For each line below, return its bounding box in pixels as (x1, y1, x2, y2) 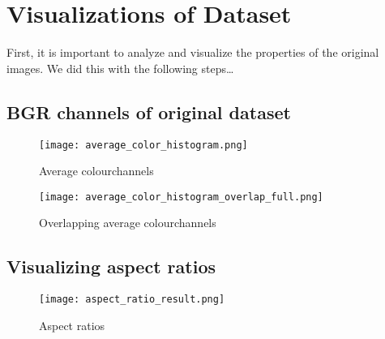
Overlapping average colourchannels (39, 214, 216, 231)
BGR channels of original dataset (6, 99, 291, 124)
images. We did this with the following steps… (6, 59, 234, 76)
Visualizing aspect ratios (6, 254, 216, 279)
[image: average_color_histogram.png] (39, 139, 248, 151)
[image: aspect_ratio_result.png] (39, 294, 225, 306)
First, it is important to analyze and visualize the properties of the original (6, 44, 379, 61)
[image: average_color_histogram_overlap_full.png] (39, 191, 323, 203)
